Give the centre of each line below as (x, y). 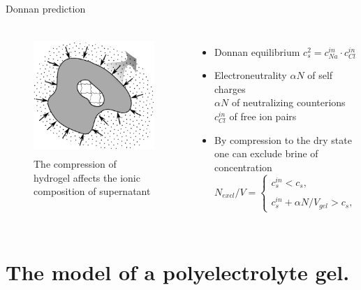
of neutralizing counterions (288, 102)
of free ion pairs (263, 116)
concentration (243, 167)
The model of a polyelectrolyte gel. (178, 272)
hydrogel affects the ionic (87, 177)
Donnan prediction (46, 8)
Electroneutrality (251, 75)
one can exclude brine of (266, 153)
